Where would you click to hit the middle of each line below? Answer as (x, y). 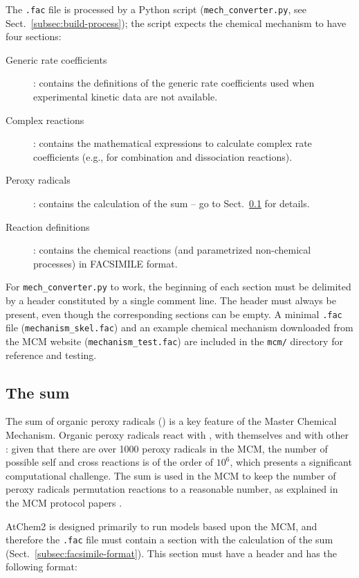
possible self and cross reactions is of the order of (110, 462)
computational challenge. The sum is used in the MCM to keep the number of (171, 475)
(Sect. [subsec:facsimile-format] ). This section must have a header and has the (171, 553)
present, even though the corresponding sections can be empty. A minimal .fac (174, 314)
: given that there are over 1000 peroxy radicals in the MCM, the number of (167, 448)
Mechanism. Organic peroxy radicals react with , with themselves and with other (177, 434)
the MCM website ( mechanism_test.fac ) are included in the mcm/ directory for (174, 341)
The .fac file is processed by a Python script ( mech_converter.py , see (156, 9)
